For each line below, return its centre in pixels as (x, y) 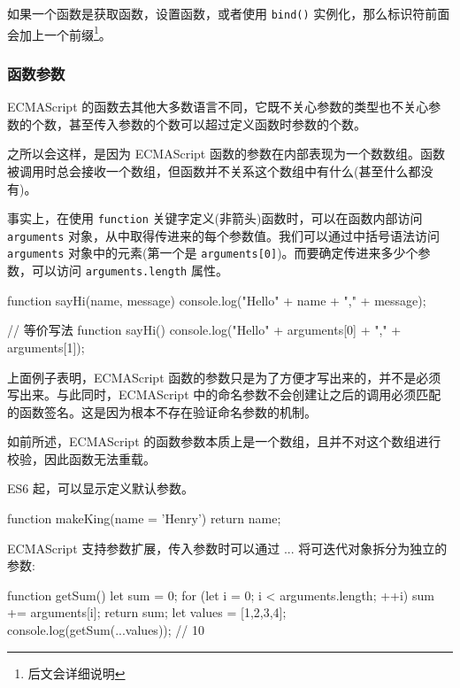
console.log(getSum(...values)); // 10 (106, 630)
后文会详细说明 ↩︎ (77, 673)
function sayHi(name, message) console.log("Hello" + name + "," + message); (217, 300)
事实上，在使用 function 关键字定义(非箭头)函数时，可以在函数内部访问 (215, 218)
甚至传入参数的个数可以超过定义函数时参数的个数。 (217, 124)
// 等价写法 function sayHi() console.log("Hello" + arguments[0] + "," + (204, 330)
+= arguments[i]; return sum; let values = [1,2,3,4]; (147, 612)
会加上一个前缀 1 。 (59, 33)
